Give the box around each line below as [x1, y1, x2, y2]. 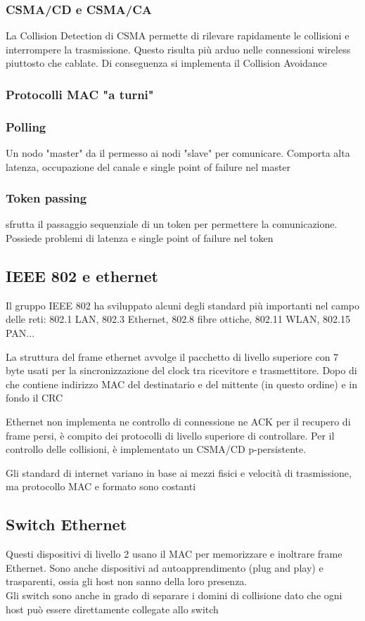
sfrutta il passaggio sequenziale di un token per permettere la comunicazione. [6, 217, 338, 231]
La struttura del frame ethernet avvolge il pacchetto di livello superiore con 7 [6, 349, 339, 364]
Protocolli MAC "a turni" [6, 85, 154, 103]
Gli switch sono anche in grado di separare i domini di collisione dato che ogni [6, 587, 342, 602]
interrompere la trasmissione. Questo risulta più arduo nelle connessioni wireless [6, 41, 351, 56]
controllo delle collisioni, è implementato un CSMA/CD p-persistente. [6, 442, 307, 456]
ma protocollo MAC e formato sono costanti [6, 479, 196, 494]
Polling [6, 117, 46, 135]
